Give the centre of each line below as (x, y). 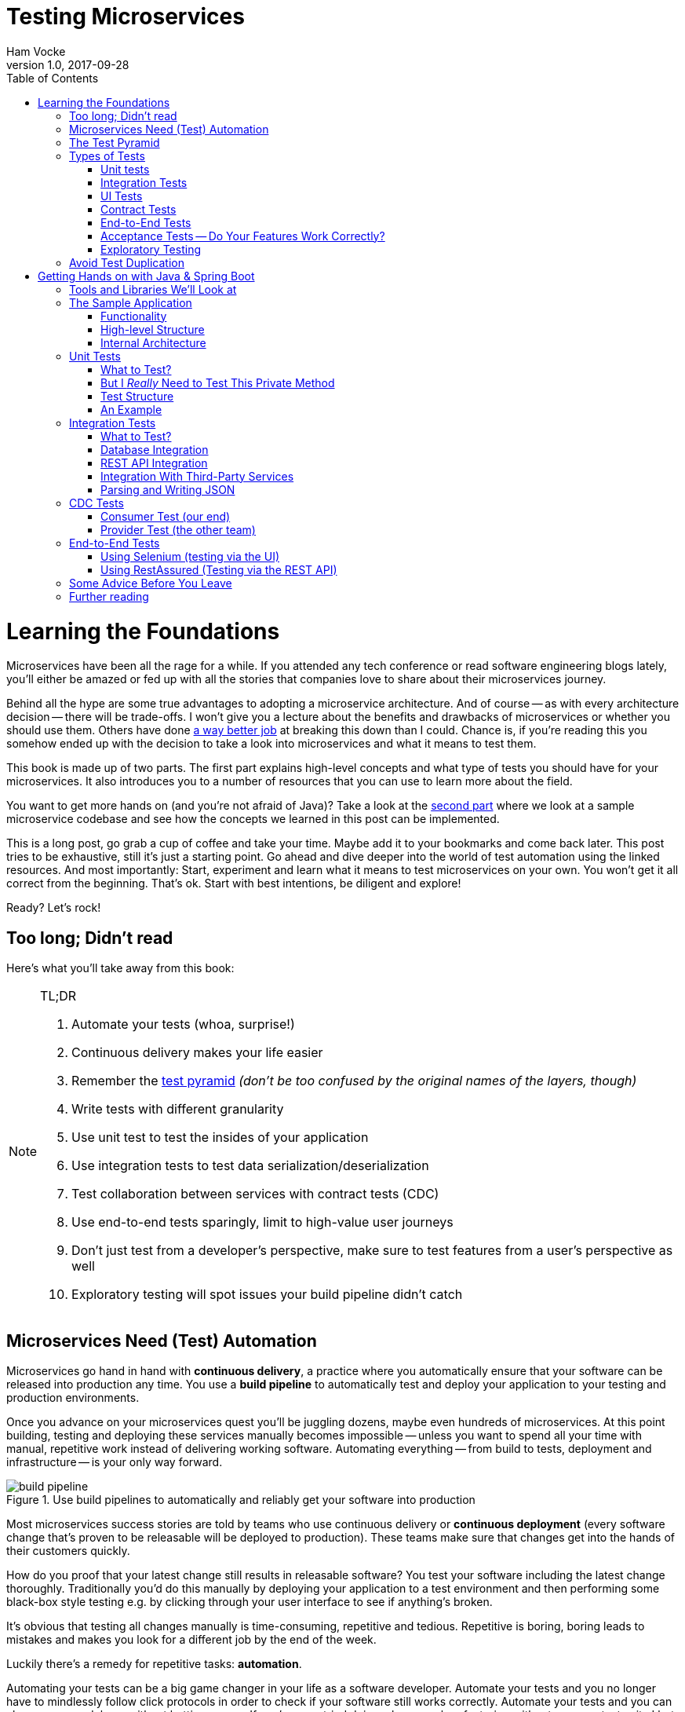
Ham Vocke (36, 51)
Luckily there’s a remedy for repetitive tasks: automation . (154, 1663)
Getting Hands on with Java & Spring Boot (146, 276)
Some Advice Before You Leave (151, 583)
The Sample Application (131, 302)
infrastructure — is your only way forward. (115, 1461)
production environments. (73, 1397)
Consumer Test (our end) (166, 516)
